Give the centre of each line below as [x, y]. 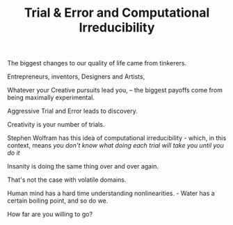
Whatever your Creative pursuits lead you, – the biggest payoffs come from [115, 90]
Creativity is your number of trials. [56, 125]
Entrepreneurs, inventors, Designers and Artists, [76, 77]
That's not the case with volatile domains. [67, 180]
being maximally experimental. [51, 98]
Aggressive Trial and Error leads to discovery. [72, 111]
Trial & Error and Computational [117, 13]
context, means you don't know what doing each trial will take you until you [115, 146]
